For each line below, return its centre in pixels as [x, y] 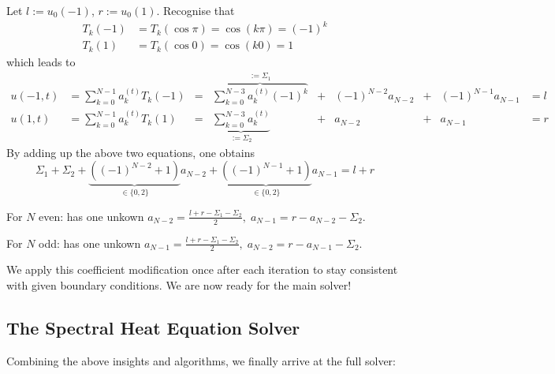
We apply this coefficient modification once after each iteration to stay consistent [202, 269]
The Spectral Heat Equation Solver [153, 327]
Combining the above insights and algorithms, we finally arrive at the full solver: [201, 360]
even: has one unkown [91, 216]
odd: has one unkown [90, 243]
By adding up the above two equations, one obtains [130, 152]
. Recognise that [196, 10]
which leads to [41, 62]
